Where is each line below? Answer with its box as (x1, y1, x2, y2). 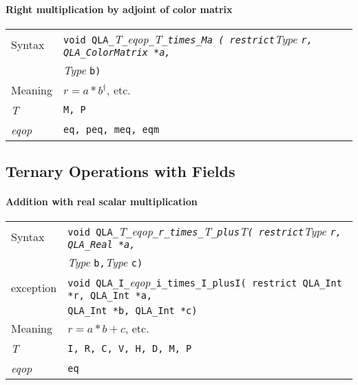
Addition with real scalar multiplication (6, 194, 198, 209)
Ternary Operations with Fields (6, 160, 235, 182)
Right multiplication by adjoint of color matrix (6, 1, 233, 16)
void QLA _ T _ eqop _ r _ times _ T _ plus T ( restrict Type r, (67, 223, 342, 240)
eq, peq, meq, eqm (63, 124, 160, 136)
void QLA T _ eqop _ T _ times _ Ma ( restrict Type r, (63, 30, 313, 47)
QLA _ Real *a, (67, 239, 136, 251)
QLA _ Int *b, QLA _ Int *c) (67, 305, 198, 317)
